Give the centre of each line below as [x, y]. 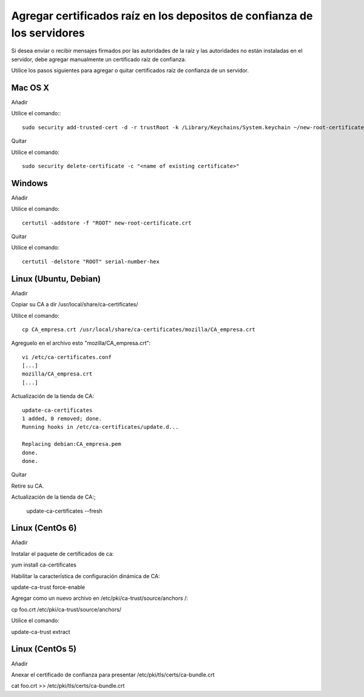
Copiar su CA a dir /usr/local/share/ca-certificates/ [75, 305]
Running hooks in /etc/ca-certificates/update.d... [100, 427]
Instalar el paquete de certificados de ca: [62, 554]
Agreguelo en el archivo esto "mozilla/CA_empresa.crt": [81, 343]
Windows [29, 183]
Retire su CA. [28, 486]
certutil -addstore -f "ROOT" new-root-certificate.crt [107, 223]
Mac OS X [30, 88]
